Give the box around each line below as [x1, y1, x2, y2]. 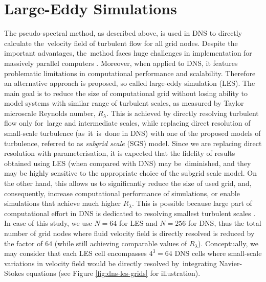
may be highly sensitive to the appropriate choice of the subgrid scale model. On [4, 168, 257, 178]
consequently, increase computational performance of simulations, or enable [4, 187, 240, 198]
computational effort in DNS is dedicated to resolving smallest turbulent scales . [4, 207, 256, 218]
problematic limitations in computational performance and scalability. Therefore [4, 67, 256, 78]
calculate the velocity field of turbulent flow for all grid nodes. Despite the [4, 37, 238, 48]
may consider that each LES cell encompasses [4, 248, 147, 258]
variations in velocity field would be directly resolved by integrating [4, 257, 217, 268]
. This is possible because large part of [131, 198, 252, 208]
